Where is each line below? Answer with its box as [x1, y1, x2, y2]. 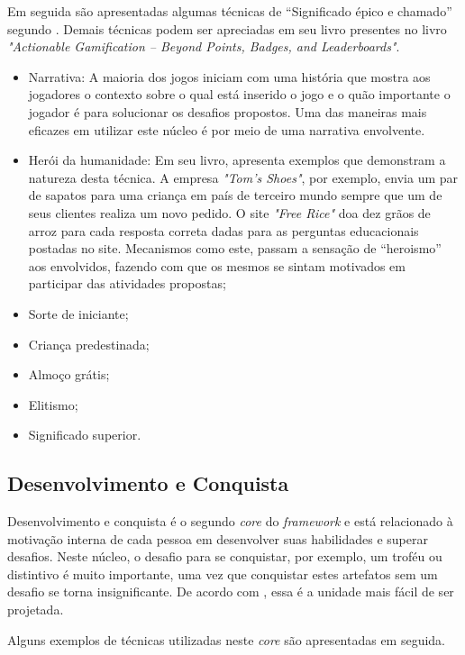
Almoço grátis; [28, 365, 110, 384]
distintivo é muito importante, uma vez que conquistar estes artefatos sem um [7, 564, 438, 583]
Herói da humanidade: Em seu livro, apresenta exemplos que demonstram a [28, 150, 446, 169]
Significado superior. [28, 425, 141, 444]
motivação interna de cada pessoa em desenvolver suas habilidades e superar [7, 529, 428, 548]
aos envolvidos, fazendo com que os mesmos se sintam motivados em [28, 256, 406, 275]
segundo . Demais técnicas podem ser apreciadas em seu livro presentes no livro [7, 19, 447, 38]
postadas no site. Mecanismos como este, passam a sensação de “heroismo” [28, 239, 442, 258]
